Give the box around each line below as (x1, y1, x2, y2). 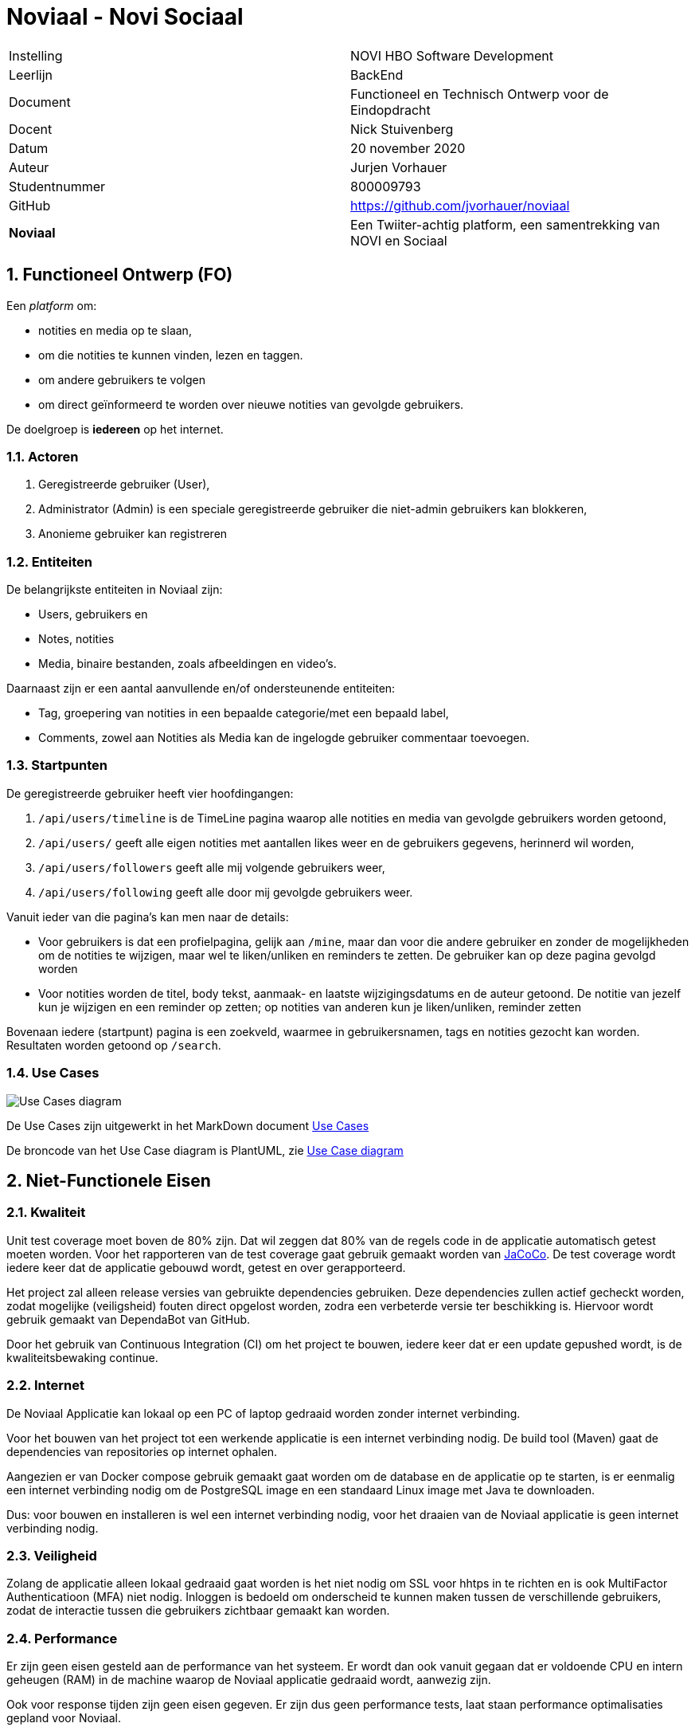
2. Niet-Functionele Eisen (6, 1171, 211, 1191)
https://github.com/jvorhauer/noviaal (350, 197, 570, 214)
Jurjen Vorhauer (350, 159, 447, 175)
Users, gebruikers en (38, 607, 148, 622)
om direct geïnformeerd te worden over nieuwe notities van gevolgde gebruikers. (38, 397, 464, 411)
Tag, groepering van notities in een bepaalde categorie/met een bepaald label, (38, 706, 449, 720)
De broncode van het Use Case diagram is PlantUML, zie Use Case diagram (6, 1143, 404, 1157)
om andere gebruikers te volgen (38, 372, 205, 387)
